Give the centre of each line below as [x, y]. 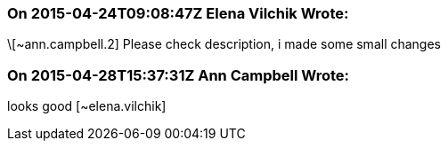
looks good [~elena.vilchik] [87, 106]
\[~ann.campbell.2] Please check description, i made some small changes [224, 44]
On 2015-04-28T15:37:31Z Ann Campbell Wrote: [179, 75]
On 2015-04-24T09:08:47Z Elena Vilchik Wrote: [178, 13]
